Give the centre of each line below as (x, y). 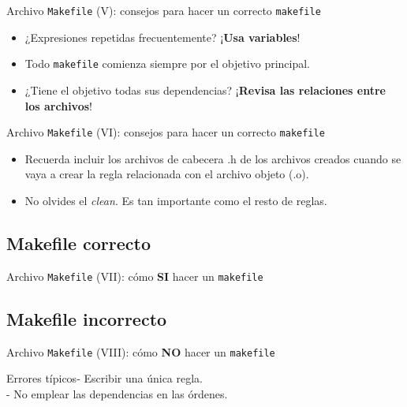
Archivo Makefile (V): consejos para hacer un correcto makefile (164, 10)
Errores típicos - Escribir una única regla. (105, 378)
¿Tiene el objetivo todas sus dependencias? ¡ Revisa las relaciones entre (205, 90)
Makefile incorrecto (87, 318)
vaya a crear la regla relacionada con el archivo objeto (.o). (167, 174)
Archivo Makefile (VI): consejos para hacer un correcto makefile (166, 132)
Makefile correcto (79, 243)
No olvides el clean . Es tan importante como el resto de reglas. (176, 200)
